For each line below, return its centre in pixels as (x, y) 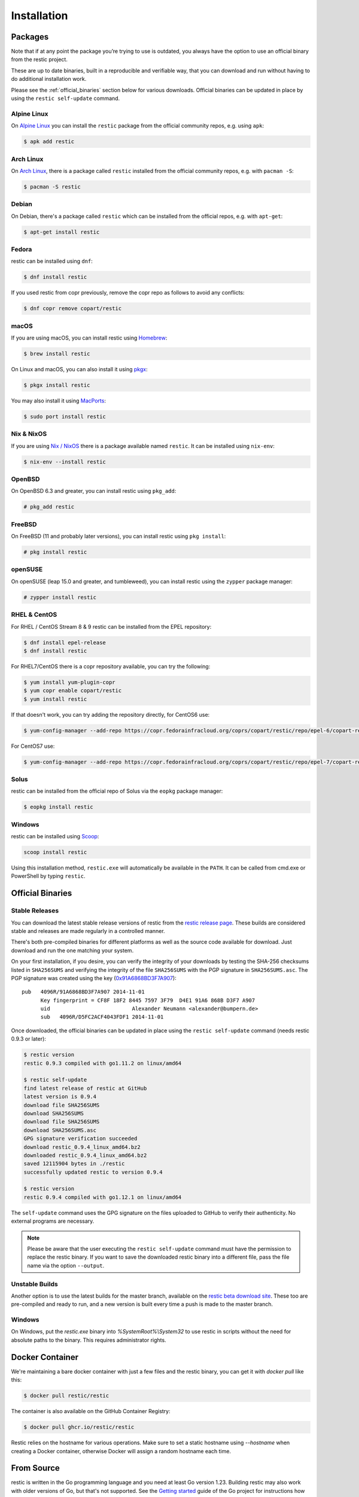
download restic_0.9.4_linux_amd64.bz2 (82, 1147)
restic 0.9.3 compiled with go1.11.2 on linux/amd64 (103, 1063)
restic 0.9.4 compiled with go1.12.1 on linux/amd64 (103, 1197)
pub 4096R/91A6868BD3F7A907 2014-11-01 (83, 992)
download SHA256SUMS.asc (60, 1130)
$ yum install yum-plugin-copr (70, 682)
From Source (35, 1468)
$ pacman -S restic (52, 187)
